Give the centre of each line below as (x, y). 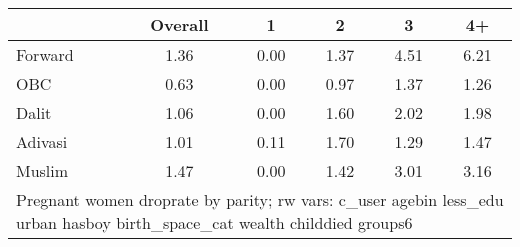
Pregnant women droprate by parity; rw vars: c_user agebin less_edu (260, 199)
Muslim (42, 170)
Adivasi (42, 141)
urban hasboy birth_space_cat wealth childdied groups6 (214, 222)
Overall (179, 24)
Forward (45, 54)
